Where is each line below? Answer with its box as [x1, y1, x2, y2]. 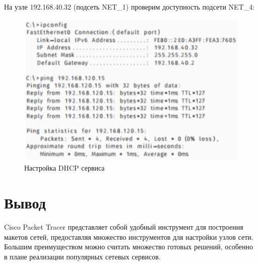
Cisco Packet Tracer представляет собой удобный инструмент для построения [4, 221, 243, 232]
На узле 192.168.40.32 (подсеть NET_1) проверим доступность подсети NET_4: [4, 2, 255, 12]
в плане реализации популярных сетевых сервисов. [4, 251, 161, 261]
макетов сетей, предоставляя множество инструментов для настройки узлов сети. [4, 231, 253, 242]
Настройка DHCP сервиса [24, 163, 105, 173]
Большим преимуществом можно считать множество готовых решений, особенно [4, 241, 253, 252]
